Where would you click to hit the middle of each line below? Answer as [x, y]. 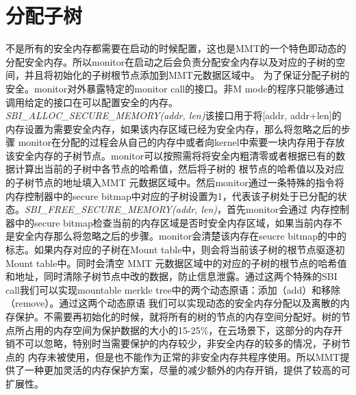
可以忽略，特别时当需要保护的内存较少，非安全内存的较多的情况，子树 [182, 343]
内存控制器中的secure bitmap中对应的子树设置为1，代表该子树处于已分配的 [171, 195]
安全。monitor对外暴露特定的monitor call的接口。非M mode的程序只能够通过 [175, 88]
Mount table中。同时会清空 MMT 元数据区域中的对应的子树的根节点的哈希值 [176, 263]
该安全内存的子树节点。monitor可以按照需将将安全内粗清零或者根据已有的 [171, 155]
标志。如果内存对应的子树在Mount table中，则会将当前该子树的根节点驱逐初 [175, 250]
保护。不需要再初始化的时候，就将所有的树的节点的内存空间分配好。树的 [178, 316]
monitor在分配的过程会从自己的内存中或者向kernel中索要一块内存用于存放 [181, 142]
